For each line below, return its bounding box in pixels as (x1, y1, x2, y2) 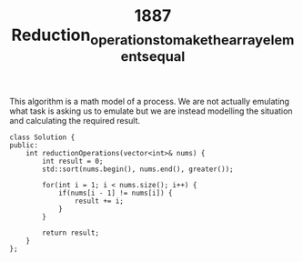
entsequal (120, 47, 186, 65)
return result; (42, 228, 100, 237)
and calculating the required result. (9, 115, 141, 126)
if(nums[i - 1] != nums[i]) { (57, 188, 173, 197)
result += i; (74, 196, 125, 206)
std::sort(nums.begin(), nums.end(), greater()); (42, 165, 234, 174)
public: (9, 140, 39, 150)
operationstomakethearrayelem (90, 31, 295, 48)
